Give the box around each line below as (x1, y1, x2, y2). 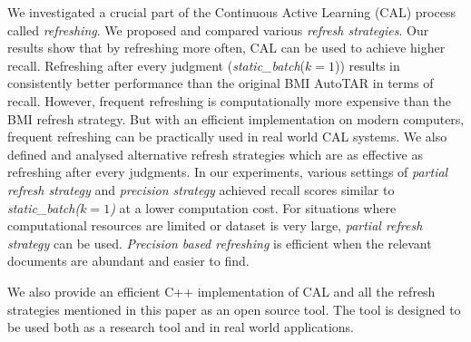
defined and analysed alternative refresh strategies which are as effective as (7, 144, 423, 163)
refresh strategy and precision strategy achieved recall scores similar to (7, 180, 395, 199)
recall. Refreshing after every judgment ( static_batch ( (7, 55, 306, 74)
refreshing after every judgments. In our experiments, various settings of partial (7, 162, 448, 181)
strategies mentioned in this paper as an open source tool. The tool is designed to (7, 299, 461, 318)
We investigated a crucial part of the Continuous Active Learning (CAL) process (7, 3, 456, 21)
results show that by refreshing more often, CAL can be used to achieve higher (7, 38, 446, 57)
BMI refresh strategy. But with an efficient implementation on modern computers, (7, 109, 465, 128)
